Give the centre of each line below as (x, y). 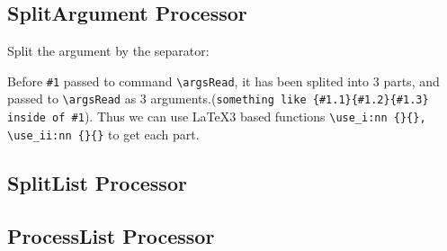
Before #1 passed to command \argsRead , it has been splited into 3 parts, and (223, 81)
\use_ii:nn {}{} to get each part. (103, 134)
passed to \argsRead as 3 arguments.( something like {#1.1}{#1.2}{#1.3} (218, 99)
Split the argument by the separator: (108, 51)
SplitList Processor (97, 182)
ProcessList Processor (111, 235)
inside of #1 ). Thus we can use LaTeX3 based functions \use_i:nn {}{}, (217, 117)
